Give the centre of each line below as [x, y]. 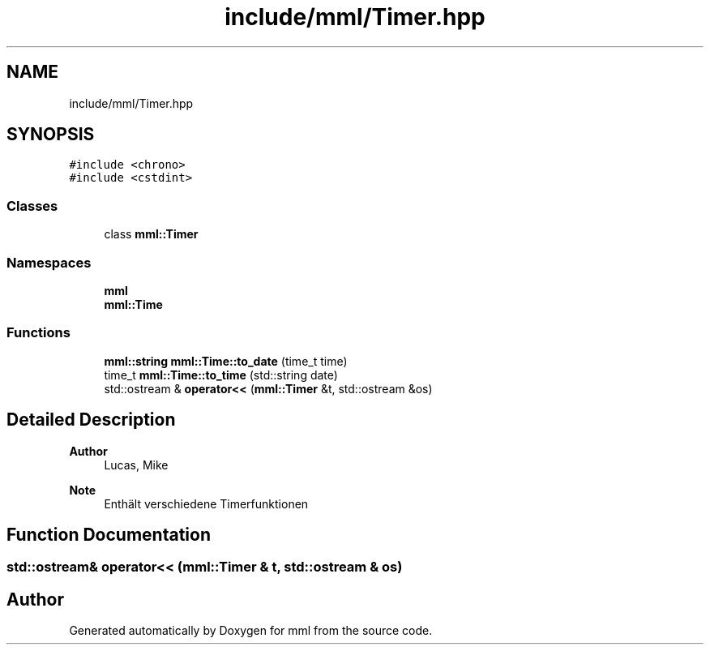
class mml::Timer [151, 234]
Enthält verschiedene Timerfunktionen [206, 503]
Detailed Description [91, 420]
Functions [38, 333]
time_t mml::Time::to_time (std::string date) [221, 375]
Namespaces [49, 262]
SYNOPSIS [51, 135]
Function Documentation [109, 534]
